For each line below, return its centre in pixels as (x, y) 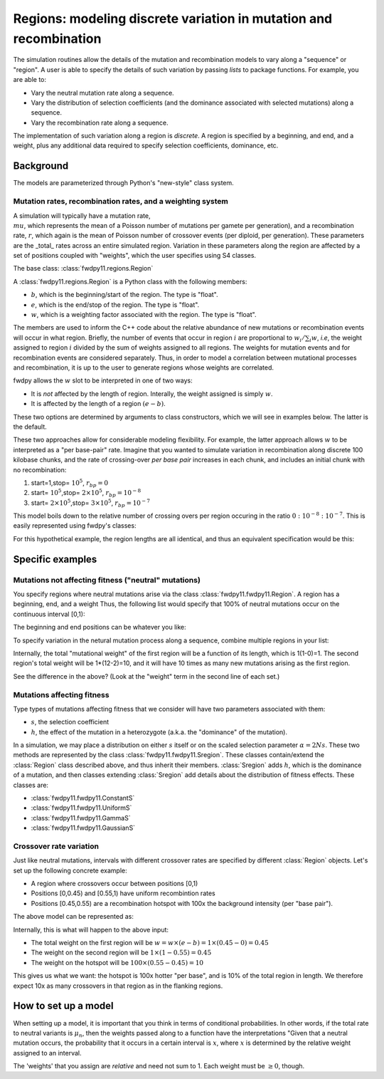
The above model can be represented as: (74, 917)
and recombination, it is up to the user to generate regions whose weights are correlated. (143, 368)
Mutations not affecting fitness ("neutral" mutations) (107, 580)
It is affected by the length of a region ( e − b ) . (98, 404)
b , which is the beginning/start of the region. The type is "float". (124, 295)
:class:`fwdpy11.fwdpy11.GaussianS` (83, 828)
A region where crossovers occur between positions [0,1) (114, 884)
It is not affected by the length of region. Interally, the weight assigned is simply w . (152, 393)
